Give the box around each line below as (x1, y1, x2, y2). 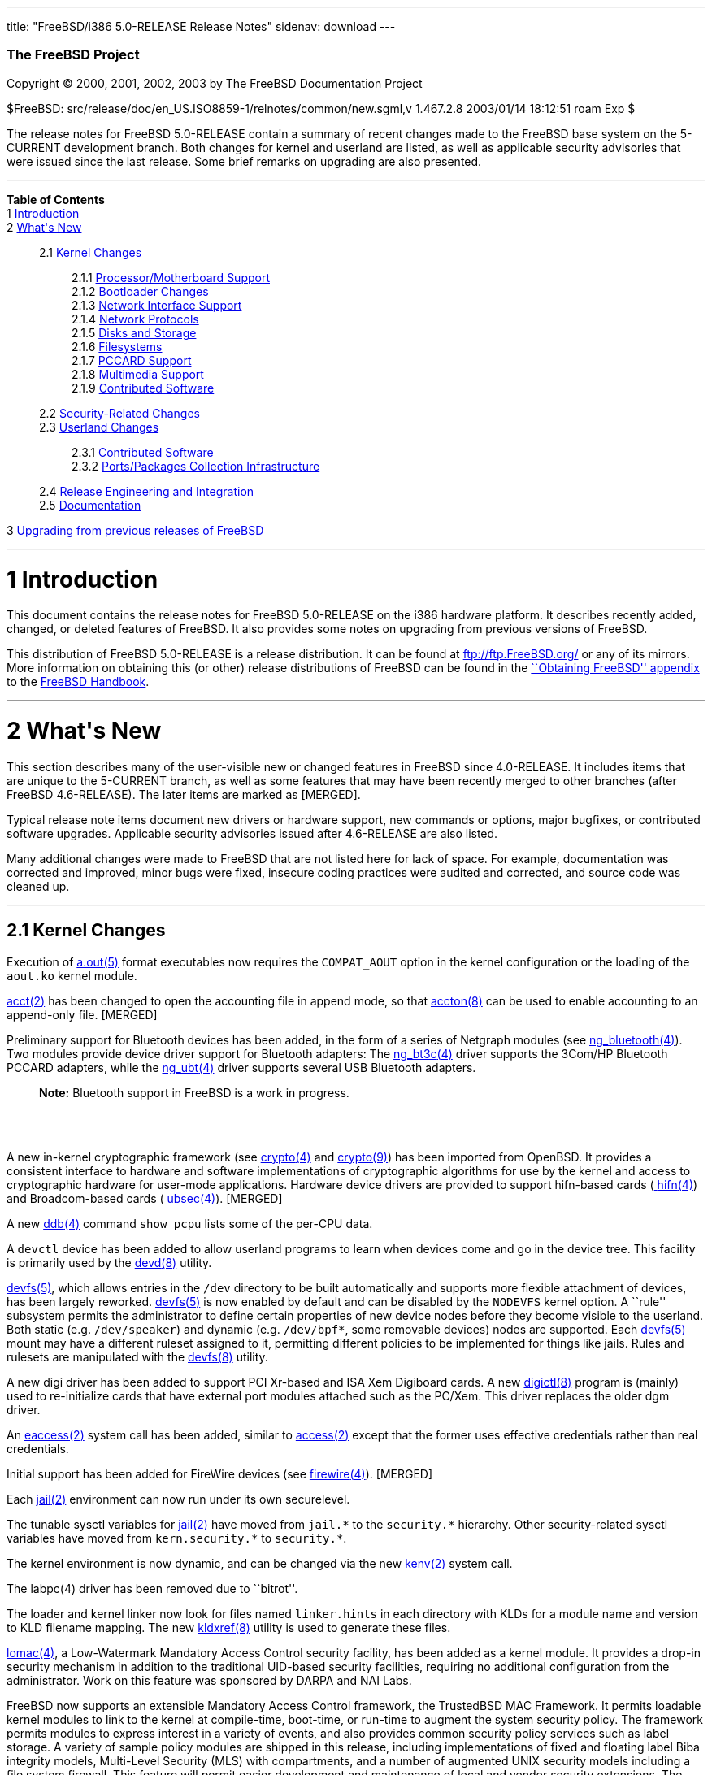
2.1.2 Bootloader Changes (72, 284, 209, 298)
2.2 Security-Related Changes (39, 406, 200, 420)
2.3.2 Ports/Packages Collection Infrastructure (72, 458, 320, 473)
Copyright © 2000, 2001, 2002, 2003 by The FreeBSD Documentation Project (7, 76, 423, 90)
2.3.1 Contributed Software (72, 445, 214, 459)
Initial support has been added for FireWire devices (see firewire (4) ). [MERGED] (7, 1466, 433, 1481)
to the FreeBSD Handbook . (7, 675, 150, 689)
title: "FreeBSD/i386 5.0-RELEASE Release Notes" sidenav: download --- (7, 20, 396, 33)
